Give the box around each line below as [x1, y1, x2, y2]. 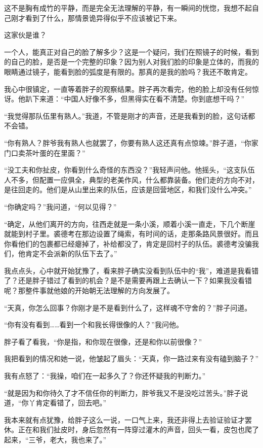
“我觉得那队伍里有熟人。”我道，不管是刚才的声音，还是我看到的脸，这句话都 [4, 110, 255, 121]
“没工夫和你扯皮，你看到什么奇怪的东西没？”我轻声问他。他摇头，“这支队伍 [4, 164, 255, 175]
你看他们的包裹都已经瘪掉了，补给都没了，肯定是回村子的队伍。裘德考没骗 [4, 238, 252, 249]
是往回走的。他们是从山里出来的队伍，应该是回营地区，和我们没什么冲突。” [4, 184, 252, 195]
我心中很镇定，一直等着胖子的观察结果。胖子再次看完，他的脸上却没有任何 [4, 83, 252, 94]
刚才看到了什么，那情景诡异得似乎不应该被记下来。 [11, 12, 181, 23]
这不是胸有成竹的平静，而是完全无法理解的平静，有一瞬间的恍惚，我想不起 [4, 3, 252, 13]
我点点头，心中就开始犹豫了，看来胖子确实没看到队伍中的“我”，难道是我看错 [4, 265, 259, 275]
